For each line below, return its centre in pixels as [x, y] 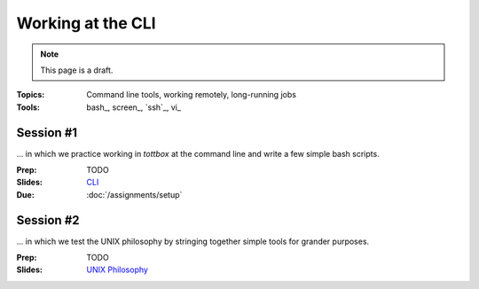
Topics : [31, 95]
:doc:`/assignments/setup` [134, 194]
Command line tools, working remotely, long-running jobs [192, 95]
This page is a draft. [77, 70]
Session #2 [48, 220]
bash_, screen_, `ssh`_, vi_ [134, 107]
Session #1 [47, 133]
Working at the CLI [86, 23]
